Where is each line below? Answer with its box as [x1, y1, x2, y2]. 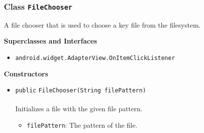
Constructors [4, 68, 48, 78]
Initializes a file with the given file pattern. [15, 103, 142, 114]
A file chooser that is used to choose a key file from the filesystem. [4, 19, 201, 30]
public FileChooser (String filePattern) [15, 87, 146, 94]
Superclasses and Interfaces [4, 36, 97, 46]
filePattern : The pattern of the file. [27, 120, 138, 130]
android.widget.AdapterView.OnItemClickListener [15, 54, 175, 61]
